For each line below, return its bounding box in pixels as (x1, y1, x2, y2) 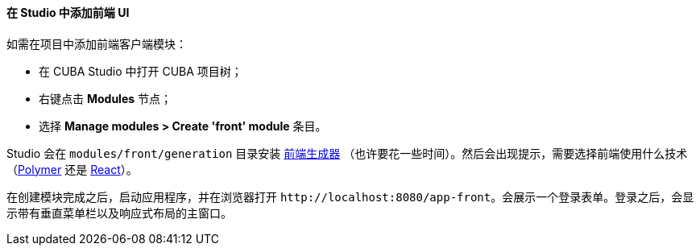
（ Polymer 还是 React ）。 (6, 162, 138, 176)
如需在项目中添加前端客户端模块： (6, 36, 187, 51)
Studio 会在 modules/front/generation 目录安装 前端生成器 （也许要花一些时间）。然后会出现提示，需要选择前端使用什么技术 (6, 146, 688, 160)
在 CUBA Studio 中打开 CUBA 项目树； (39, 64, 242, 78)
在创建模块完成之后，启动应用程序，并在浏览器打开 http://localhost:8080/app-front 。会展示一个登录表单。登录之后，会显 (6, 189, 694, 204)
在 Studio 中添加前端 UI (6, 6, 130, 19)
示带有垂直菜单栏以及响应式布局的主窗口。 (6, 205, 232, 220)
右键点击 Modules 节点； (39, 91, 172, 105)
